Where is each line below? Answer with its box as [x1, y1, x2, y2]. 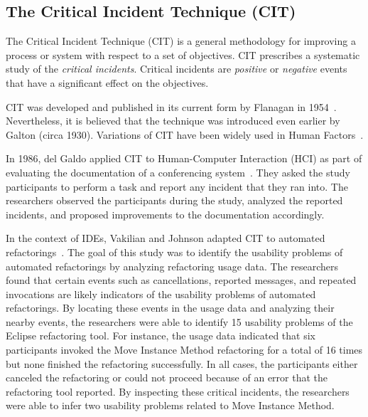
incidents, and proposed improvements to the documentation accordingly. [6, 206, 325, 221]
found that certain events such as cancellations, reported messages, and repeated [6, 273, 357, 287]
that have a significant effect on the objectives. [6, 75, 209, 90]
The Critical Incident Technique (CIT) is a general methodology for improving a [6, 33, 356, 48]
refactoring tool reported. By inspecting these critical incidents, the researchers [6, 384, 350, 398]
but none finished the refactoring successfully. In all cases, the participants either [6, 356, 358, 371]
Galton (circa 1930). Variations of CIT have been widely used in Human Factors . [6, 127, 364, 142]
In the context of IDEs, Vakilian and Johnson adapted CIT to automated [6, 231, 325, 246]
